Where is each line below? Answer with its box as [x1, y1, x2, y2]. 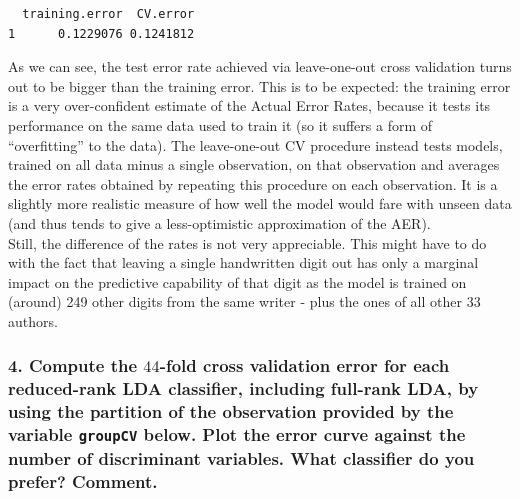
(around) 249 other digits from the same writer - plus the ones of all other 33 [8, 291, 481, 312]
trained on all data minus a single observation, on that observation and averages [8, 154, 500, 175]
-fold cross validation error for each [159, 353, 450, 378]
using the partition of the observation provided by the [8, 399, 454, 424]
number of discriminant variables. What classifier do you [8, 445, 475, 470]
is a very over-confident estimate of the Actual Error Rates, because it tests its [8, 95, 491, 116]
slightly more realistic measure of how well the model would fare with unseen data [8, 193, 512, 214]
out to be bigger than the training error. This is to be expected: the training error [8, 75, 511, 96]
